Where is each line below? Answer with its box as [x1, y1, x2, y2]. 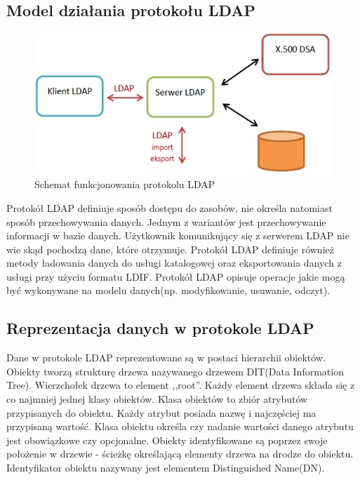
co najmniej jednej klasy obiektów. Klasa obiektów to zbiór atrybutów [6, 392, 308, 406]
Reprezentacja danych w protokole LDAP [6, 317, 314, 339]
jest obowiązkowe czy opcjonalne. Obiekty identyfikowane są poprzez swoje [6, 432, 328, 447]
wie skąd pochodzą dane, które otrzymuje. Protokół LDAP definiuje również [6, 241, 334, 256]
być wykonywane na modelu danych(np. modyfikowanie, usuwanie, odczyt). [6, 283, 331, 298]
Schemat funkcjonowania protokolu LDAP [34, 177, 215, 192]
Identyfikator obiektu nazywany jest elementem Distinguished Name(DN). [6, 460, 325, 475]
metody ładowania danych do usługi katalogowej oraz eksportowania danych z [6, 255, 342, 270]
